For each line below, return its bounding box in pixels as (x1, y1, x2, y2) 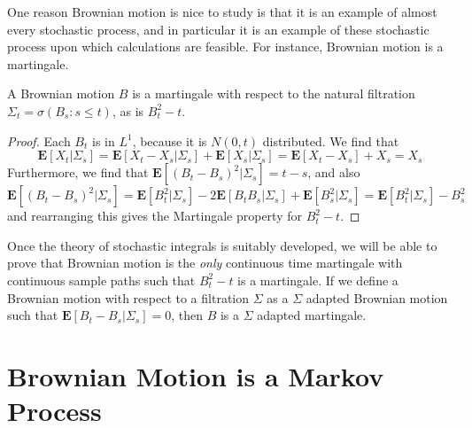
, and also (307, 163, 360, 182)
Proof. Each (7, 131, 71, 150)
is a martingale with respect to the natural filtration (132, 84, 415, 103)
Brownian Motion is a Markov (7, 357, 384, 393)
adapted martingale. (257, 306, 367, 324)
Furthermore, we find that (7, 163, 149, 182)
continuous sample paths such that (7, 270, 196, 289)
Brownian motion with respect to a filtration (7, 288, 250, 307)
